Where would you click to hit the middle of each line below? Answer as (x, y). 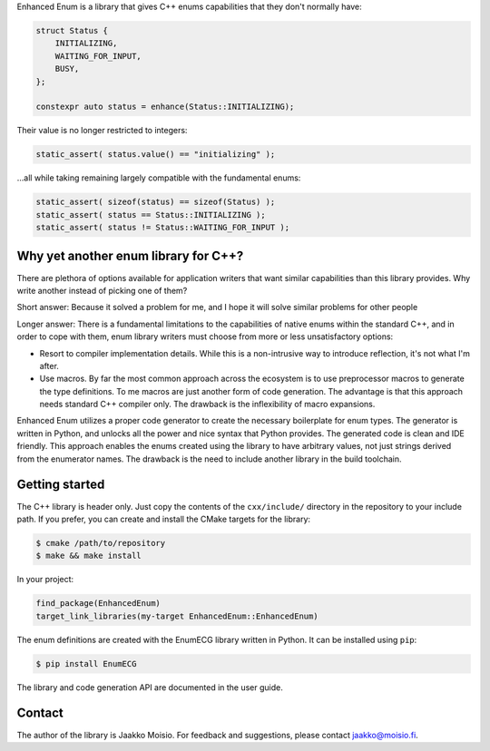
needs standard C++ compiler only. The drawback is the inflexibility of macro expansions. (207, 405)
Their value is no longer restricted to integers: (102, 131)
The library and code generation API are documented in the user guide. (150, 687)
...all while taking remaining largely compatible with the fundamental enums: (159, 178)
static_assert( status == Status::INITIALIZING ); (151, 215)
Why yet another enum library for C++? (130, 256)
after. (49, 366)
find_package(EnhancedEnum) (98, 604)
